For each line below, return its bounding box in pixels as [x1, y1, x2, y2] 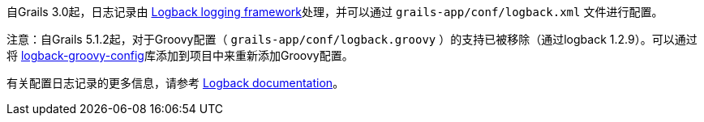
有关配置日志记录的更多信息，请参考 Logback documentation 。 [6, 76, 345, 90]
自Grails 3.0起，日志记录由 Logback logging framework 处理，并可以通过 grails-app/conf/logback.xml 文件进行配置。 [6, 5, 663, 19]
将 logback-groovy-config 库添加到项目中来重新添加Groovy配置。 [6, 48, 354, 62]
